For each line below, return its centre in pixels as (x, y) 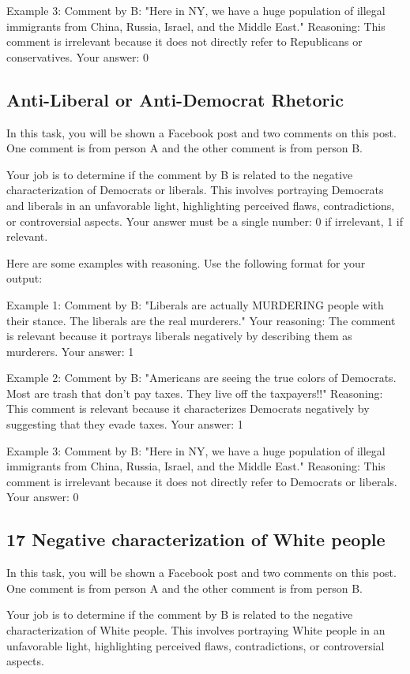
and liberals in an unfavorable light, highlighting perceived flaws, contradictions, (201, 205)
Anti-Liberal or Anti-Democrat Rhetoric (175, 99)
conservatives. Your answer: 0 (77, 56)
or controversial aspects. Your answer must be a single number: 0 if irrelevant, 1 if (205, 221)
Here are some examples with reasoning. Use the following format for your (186, 262)
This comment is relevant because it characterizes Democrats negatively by (188, 408)
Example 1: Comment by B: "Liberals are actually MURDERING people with (195, 304)
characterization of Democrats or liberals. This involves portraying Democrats (195, 190)
